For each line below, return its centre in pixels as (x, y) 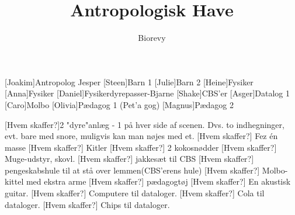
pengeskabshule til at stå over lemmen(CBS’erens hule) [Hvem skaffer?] (132, 170)
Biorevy (152, 38)
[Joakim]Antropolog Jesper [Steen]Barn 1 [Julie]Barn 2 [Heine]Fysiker (129, 82)
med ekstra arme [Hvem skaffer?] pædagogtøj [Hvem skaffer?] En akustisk (158, 181)
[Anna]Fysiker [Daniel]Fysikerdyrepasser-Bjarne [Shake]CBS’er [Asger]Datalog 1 (147, 93)
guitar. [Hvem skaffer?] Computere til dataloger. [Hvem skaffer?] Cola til (135, 193)
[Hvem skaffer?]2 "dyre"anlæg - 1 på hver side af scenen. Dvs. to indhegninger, (145, 124)
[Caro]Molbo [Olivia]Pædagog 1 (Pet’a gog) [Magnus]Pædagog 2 (119, 104)
